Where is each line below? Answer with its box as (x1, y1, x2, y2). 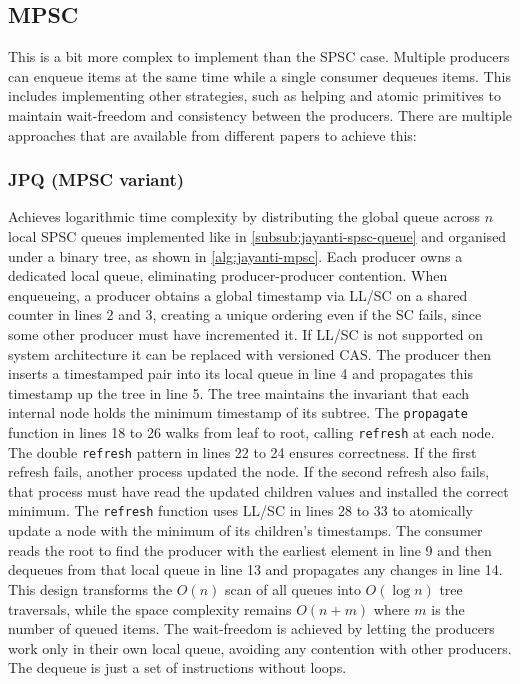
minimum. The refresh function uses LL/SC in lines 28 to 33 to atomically (8, 500, 473, 521)
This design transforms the (8, 578, 173, 599)
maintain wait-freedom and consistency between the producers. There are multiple (8, 104, 513, 125)
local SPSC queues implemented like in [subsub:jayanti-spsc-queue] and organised (8, 225, 507, 246)
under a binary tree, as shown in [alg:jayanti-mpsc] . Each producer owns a (8, 245, 463, 266)
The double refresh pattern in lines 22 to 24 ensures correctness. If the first (8, 441, 477, 462)
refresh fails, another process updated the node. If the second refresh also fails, (8, 461, 490, 482)
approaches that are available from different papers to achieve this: (8, 124, 417, 145)
